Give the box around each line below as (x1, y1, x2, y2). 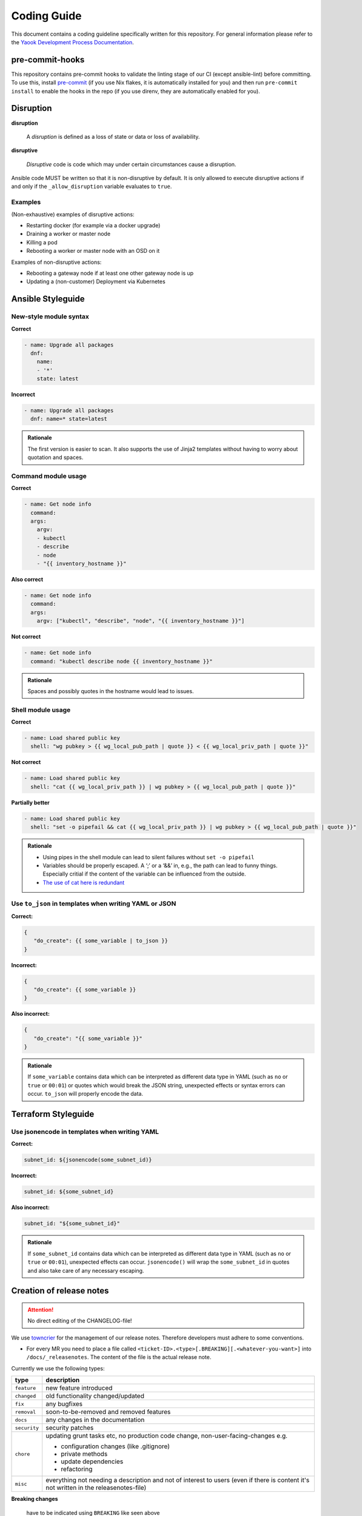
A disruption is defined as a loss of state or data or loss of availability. (26, 133, 200, 140)
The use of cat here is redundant (42, 879, 125, 886)
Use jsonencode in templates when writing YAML (11, 1128, 159, 1136)
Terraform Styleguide (11, 1109, 95, 1119)
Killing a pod (26, 238, 58, 246)
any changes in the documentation (45, 1416, 145, 1424)
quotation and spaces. (27, 454, 84, 461)
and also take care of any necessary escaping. (27, 1267, 144, 1274)
